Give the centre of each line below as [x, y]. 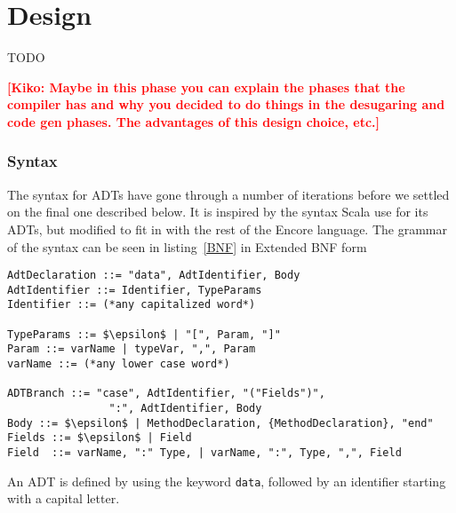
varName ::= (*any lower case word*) [119, 364]
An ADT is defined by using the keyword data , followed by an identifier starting [227, 481]
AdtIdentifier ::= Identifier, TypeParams [135, 290]
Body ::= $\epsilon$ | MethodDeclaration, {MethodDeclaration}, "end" [220, 423]
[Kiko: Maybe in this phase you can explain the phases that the [206, 87]
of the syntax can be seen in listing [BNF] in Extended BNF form [187, 246]
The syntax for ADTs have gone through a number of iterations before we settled [228, 194]
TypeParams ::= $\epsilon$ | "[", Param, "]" [144, 334]
